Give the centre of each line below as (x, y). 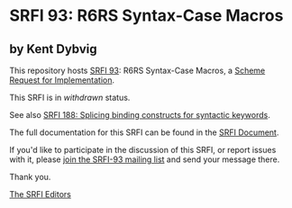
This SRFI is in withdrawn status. (70, 97)
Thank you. (30, 177)
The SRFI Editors (41, 194)
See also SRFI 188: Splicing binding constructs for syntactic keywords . (140, 115)
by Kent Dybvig (53, 49)
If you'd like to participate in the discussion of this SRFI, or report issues (143, 150)
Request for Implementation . (62, 80)
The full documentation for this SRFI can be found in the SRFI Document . (144, 132)
